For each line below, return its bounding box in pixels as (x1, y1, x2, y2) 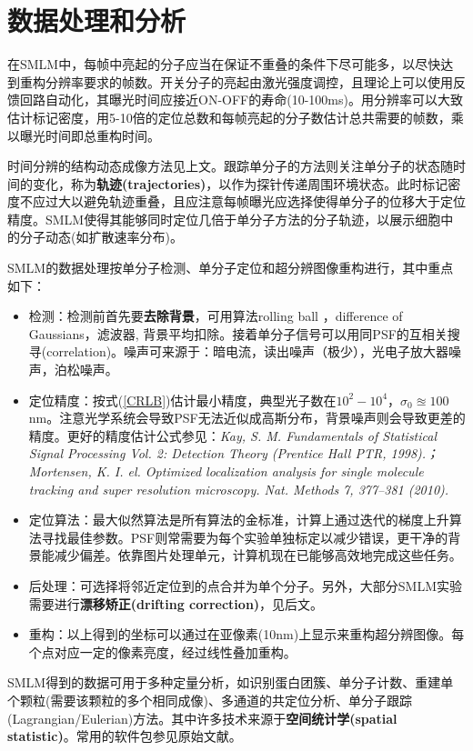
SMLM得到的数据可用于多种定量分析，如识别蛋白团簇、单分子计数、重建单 (7, 673, 454, 692)
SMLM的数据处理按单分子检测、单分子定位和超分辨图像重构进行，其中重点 (7, 258, 454, 277)
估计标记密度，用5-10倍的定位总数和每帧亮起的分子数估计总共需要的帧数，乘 (7, 107, 464, 126)
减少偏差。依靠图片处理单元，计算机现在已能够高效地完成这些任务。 (54, 546, 462, 565)
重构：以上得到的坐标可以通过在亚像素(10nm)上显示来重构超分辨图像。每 (28, 625, 465, 644)
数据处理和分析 (7, 2, 186, 39)
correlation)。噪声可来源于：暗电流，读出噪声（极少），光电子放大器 (46, 342, 449, 361)
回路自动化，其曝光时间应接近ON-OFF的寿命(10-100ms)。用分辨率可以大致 (19, 90, 463, 109)
